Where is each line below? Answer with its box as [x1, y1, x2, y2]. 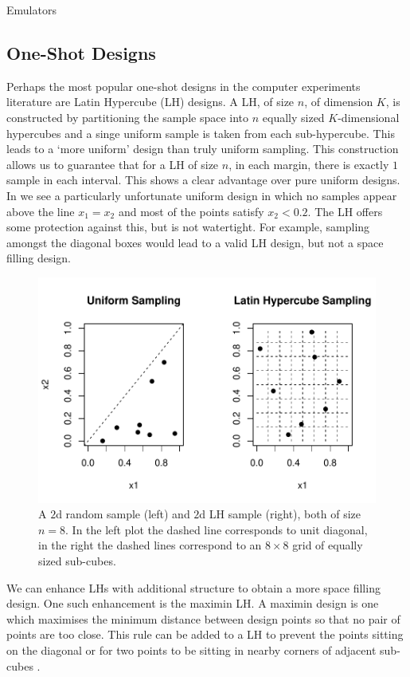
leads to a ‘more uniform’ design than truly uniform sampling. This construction [6, 140, 399, 157]
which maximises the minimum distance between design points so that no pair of [6, 610, 400, 627]
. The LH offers [307, 203, 383, 219]
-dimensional [338, 108, 400, 125]
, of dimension [304, 93, 373, 110]
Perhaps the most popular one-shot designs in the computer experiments [6, 77, 361, 94]
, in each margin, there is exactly [228, 155, 389, 172]
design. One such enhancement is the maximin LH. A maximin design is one [6, 595, 379, 612]
